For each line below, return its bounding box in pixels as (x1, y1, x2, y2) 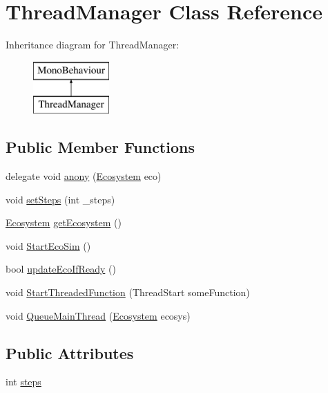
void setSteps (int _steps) (6, 192, 115, 206)
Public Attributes (6, 342, 134, 363)
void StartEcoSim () (6, 238, 91, 253)
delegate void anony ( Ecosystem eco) (6, 169, 162, 183)
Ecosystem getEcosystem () (6, 215, 122, 230)
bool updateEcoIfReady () (6, 262, 116, 276)
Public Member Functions (6, 136, 195, 158)
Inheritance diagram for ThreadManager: (6, 37, 180, 52)
